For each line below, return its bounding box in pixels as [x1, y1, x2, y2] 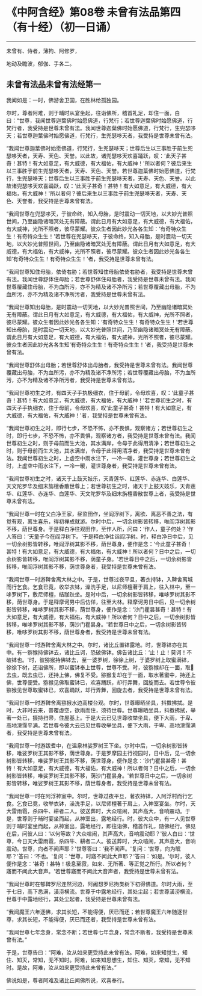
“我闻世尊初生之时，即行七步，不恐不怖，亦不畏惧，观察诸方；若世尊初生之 [6, 424, 194, 431]
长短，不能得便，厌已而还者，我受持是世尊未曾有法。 [26, 915, 159, 923]
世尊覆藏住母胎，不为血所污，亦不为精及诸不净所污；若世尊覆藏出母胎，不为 [6, 283, 196, 290]
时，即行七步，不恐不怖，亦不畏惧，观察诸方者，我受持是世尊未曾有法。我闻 [6, 431, 196, 439]
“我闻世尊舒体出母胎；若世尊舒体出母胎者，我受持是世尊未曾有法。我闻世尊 [6, 361, 194, 368]
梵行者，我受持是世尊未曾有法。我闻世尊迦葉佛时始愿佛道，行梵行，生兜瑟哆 [6, 124, 196, 131]
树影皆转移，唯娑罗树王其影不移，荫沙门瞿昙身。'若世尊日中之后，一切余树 [6, 772, 192, 779]
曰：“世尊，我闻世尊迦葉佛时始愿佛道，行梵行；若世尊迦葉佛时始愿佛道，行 [6, 117, 194, 124]
